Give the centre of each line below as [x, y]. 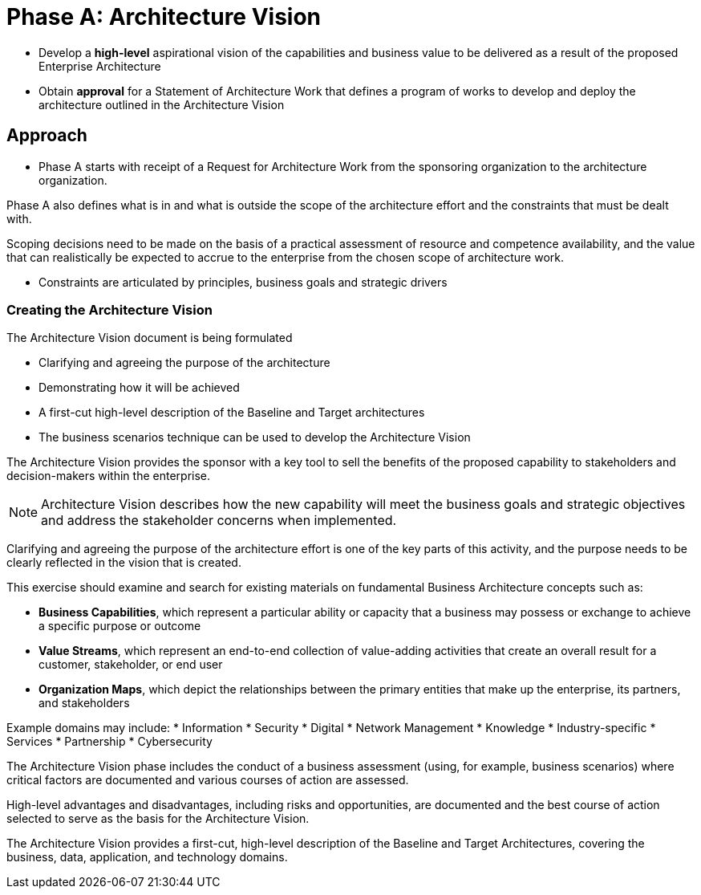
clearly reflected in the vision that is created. [124, 563]
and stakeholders [84, 703]
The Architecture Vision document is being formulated [150, 338]
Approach [47, 136]
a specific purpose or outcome [120, 626]
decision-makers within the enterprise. [109, 476]
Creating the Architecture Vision [109, 309]
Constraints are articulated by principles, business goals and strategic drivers [243, 282]
